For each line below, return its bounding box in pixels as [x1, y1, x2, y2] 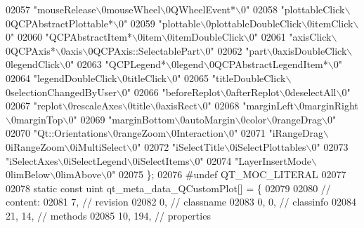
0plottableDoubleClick [206, 15, 302, 30]
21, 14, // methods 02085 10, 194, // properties [6, 208, 211, 222]
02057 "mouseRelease [6, 2, 96, 16]
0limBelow [6, 167, 51, 182]
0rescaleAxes [67, 98, 122, 113]
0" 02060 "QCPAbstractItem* [6, 29, 132, 44]
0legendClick [6, 57, 60, 72]
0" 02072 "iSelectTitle [132, 139, 225, 154]
